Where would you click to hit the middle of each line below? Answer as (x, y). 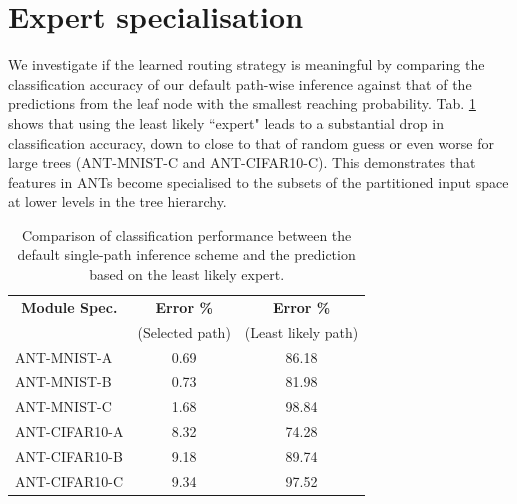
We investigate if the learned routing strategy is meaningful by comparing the (246, 64)
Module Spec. (69, 306)
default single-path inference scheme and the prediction (186, 254)
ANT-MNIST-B (63, 381)
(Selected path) (184, 331)
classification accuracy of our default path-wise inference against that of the (240, 83)
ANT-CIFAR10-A (69, 431)
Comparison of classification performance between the (186, 234)
